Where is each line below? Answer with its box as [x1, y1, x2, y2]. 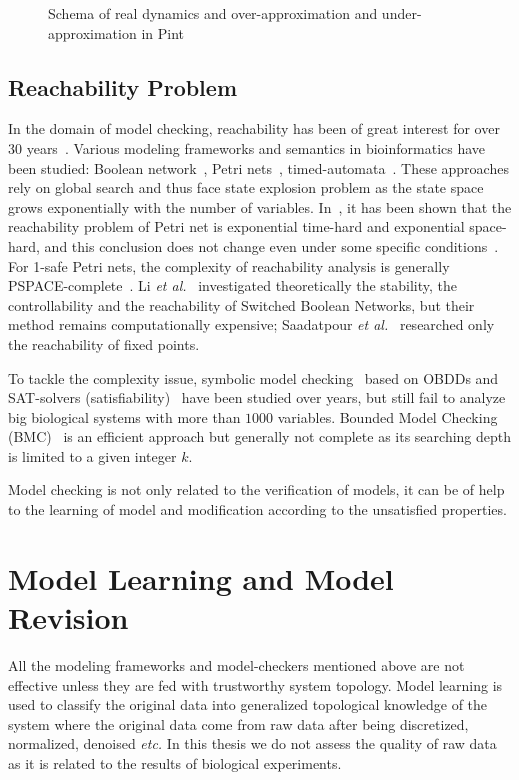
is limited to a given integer [8, 445, 177, 466]
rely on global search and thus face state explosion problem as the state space [8, 177, 484, 198]
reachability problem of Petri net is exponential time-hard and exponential [8, 216, 465, 237]
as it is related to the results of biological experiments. [8, 752, 342, 773]
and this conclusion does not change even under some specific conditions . [44, 235, 499, 256]
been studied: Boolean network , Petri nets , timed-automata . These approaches [8, 157, 509, 178]
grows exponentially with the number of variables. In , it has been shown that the [8, 196, 512, 217]
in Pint [141, 22, 184, 43]
